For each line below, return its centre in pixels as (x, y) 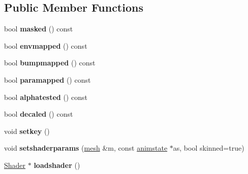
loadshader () (57, 165)
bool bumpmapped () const (50, 63)
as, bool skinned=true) (209, 148)
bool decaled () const (39, 114)
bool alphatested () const (46, 97)
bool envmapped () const (46, 45)
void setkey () (27, 131)
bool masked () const (39, 29)
